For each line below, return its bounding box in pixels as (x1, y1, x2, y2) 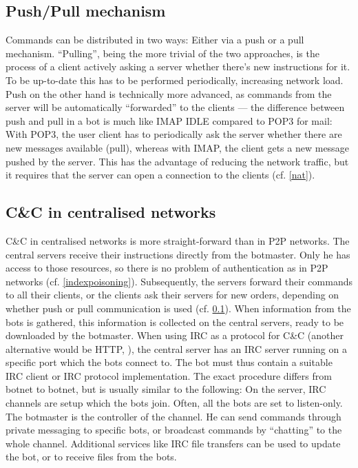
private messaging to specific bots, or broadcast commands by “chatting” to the (6, 423, 342, 437)
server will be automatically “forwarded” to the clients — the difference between (6, 100, 345, 114)
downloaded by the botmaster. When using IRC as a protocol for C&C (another (6, 328, 344, 343)
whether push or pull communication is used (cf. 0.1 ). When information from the (6, 301, 351, 315)
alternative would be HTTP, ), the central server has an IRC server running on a (6, 341, 347, 356)
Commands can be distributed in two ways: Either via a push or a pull (6, 32, 304, 47)
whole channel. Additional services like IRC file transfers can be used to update (6, 436, 341, 450)
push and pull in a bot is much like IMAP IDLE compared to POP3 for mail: (6, 113, 333, 128)
